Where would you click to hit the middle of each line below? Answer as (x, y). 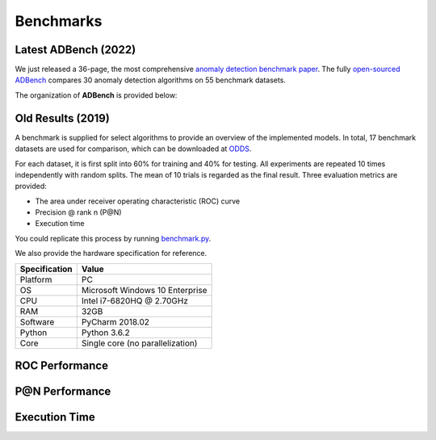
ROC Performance (62, 366)
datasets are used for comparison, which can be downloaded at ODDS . (133, 149)
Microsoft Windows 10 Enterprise (144, 290)
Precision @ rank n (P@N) (78, 212)
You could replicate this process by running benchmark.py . (113, 238)
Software (37, 321)
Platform (36, 279)
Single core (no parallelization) (139, 343)
